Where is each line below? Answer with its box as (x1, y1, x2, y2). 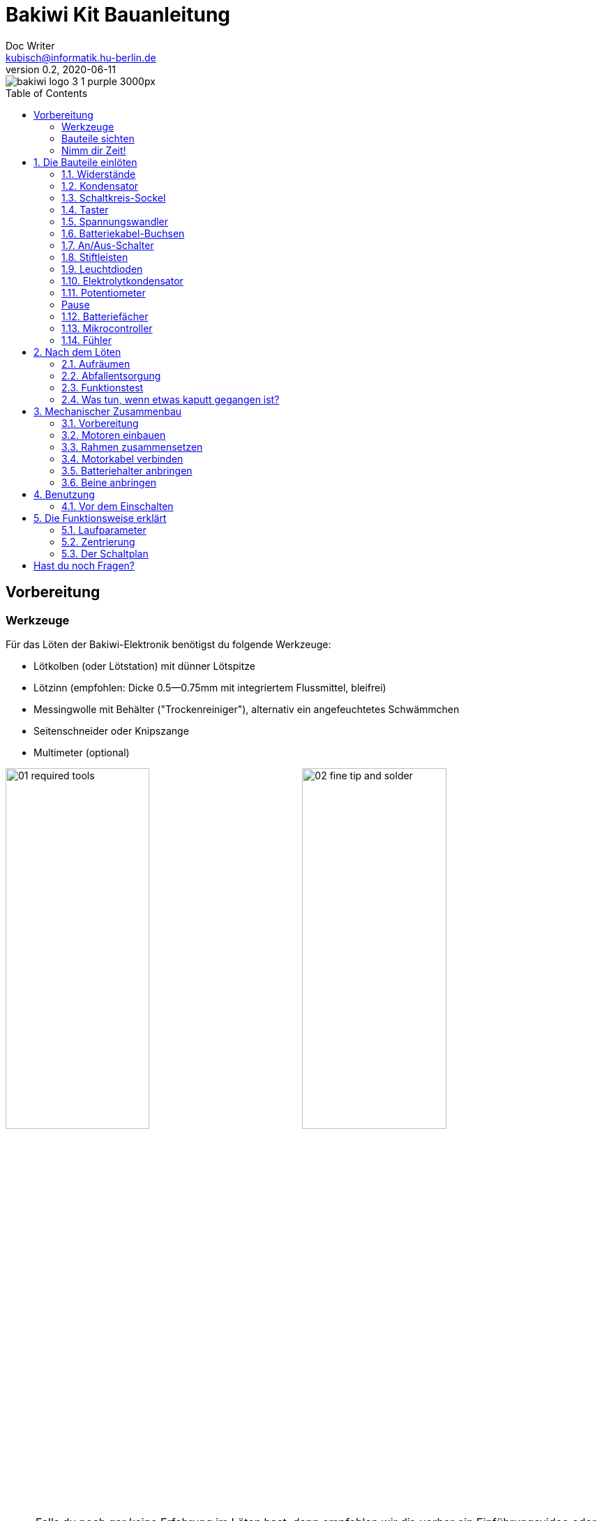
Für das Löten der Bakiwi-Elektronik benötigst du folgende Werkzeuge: (6, 638, 331, 650)
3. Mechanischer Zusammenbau (33, 405, 182, 417)
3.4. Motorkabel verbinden (61, 452, 183, 465)
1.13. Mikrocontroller (61, 322, 153, 334)
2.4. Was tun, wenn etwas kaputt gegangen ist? (61, 393, 280, 405)
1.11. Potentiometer (61, 286, 146, 299)
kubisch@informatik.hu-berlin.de (6, 51, 156, 63)
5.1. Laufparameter (61, 523, 146, 536)
